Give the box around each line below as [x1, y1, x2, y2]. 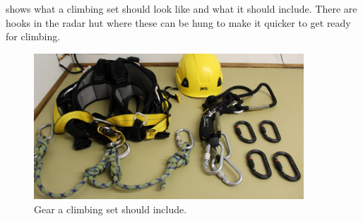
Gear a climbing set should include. [34, 201, 187, 216]
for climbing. [6, 29, 61, 44]
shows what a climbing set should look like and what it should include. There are [6, 1, 357, 16]
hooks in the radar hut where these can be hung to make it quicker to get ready [6, 15, 351, 30]
